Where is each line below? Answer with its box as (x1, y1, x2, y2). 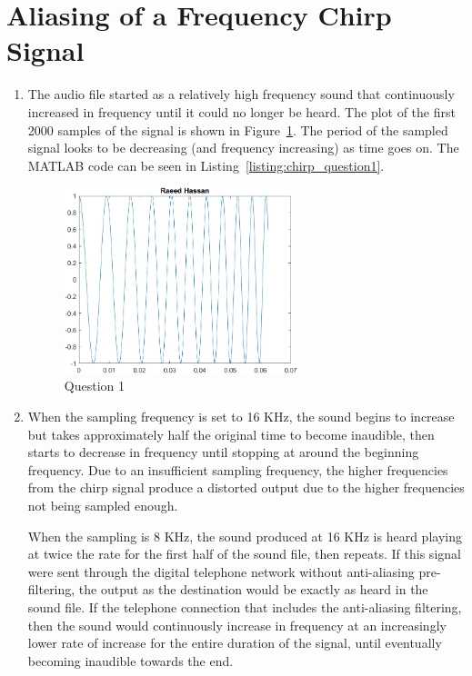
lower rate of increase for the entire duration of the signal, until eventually (27, 633, 442, 652)
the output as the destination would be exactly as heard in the (78, 580, 428, 599)
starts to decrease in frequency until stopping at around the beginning (27, 442, 419, 462)
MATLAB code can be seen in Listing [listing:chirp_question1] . (27, 155, 385, 174)
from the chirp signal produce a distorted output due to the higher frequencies (27, 478, 465, 497)
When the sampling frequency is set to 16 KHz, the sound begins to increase (27, 407, 455, 426)
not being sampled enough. (27, 495, 178, 514)
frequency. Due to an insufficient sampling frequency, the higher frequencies (27, 460, 448, 479)
